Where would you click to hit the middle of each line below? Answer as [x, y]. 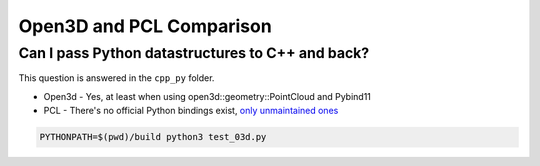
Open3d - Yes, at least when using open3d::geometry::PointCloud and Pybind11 [207, 96]
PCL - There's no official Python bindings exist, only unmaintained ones [191, 111]
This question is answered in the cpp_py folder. [116, 78]
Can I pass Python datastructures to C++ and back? [194, 53]
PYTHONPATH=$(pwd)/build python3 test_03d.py [153, 137]
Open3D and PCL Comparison [145, 26]
